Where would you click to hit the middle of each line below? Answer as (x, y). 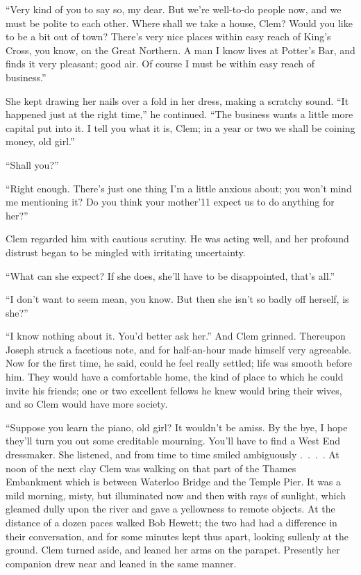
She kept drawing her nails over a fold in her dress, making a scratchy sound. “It (177, 100)
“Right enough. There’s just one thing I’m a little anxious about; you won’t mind (179, 188)
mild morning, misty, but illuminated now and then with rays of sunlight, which (176, 495)
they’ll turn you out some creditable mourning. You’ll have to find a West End (173, 441)
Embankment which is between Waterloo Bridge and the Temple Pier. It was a (174, 482)
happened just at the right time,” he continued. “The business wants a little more (179, 114)
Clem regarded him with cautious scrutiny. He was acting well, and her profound (177, 239)
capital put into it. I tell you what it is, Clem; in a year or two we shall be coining (180, 127)
